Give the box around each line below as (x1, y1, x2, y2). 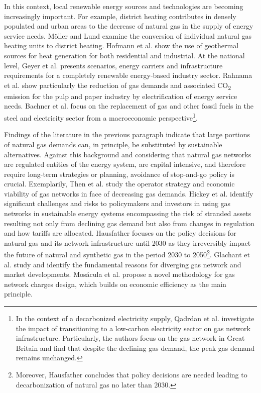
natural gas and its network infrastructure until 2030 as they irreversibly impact (4, 237, 251, 248)
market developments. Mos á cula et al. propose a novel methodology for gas (4, 269, 235, 279)
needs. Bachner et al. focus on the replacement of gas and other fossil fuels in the (4, 101, 253, 111)
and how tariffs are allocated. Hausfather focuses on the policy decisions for (4, 228, 236, 238)
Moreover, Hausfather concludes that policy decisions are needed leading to (16, 369, 247, 380)
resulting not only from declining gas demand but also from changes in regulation (4, 218, 255, 228)
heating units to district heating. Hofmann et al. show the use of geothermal (4, 40, 239, 51)
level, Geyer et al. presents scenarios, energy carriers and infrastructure (4, 60, 223, 70)
